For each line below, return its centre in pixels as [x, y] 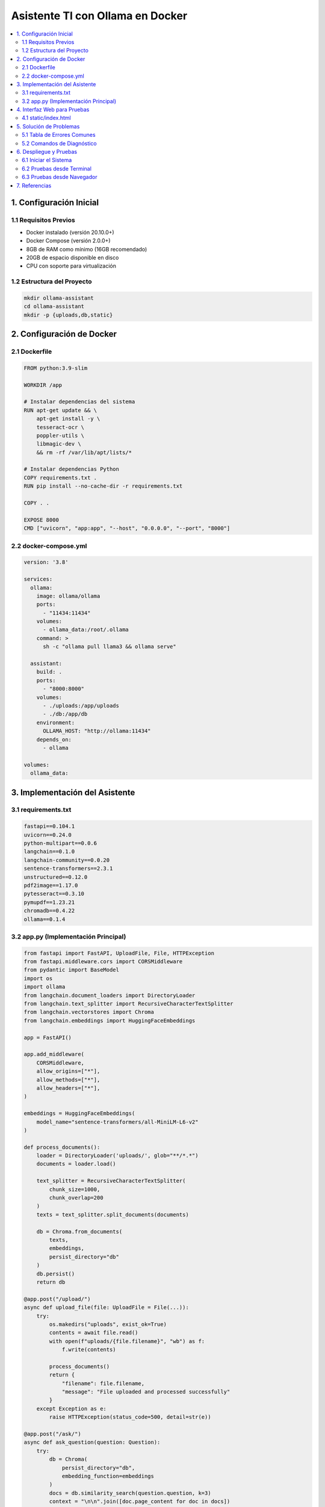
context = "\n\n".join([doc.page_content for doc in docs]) [140, 1502]
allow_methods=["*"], [68, 1080]
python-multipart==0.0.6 [60, 843]
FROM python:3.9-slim [56, 368]
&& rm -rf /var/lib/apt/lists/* [84, 452]
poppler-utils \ [60, 435]
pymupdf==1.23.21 [49, 902]
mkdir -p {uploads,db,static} [68, 315]
